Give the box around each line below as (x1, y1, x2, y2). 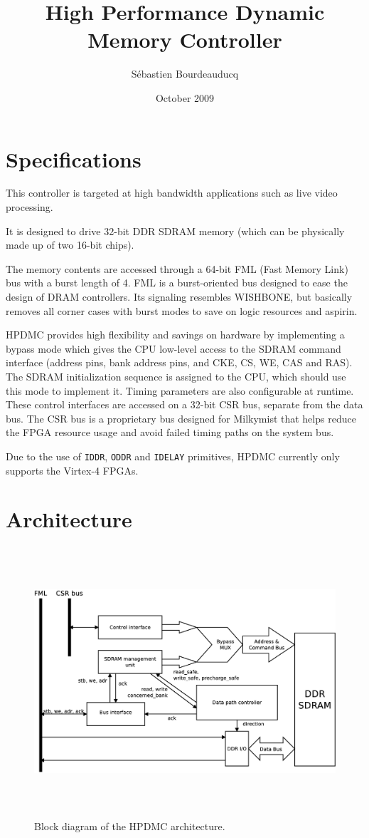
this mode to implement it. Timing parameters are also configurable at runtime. (6, 383, 354, 398)
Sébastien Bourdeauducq (131, 66, 239, 81)
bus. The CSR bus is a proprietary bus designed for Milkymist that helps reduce (6, 410, 356, 425)
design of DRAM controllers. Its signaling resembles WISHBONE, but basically (6, 289, 353, 304)
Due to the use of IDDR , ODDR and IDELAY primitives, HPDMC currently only (6, 448, 340, 463)
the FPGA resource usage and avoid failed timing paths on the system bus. (6, 425, 334, 440)
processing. (6, 200, 53, 214)
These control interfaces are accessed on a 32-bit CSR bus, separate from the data (6, 397, 363, 412)
